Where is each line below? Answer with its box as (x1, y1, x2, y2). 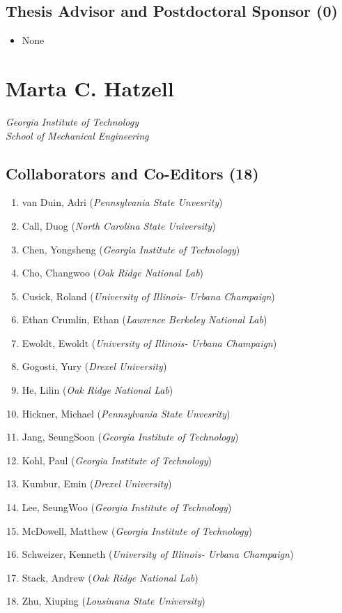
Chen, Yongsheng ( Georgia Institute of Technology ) (22, 242, 240, 256)
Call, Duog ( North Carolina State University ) (22, 218, 216, 232)
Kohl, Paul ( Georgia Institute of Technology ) (22, 452, 212, 467)
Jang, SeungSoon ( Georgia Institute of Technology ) (22, 429, 239, 444)
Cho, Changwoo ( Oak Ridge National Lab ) (22, 265, 204, 280)
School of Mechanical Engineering (6, 128, 149, 142)
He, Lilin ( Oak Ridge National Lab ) (22, 383, 173, 397)
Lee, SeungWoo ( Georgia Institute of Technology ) (22, 500, 232, 515)
